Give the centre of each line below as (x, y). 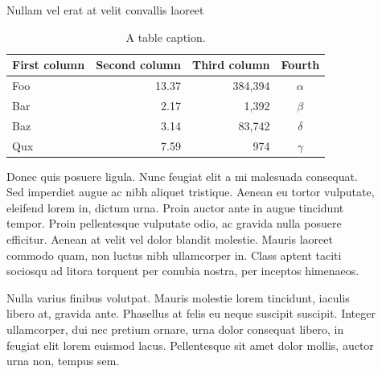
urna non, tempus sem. (63, 361)
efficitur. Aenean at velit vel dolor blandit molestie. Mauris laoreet (170, 239)
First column (49, 65)
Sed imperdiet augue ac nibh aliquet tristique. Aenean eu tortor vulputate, (191, 192)
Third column (231, 65)
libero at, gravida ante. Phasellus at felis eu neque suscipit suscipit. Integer (191, 313)
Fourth (300, 65)
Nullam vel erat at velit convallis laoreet (105, 10)
